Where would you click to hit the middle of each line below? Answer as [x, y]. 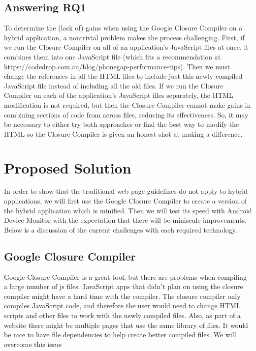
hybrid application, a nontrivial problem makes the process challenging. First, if [124, 37]
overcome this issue [33, 344]
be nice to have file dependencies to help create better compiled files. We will [120, 335]
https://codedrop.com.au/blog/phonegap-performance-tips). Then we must [117, 66]
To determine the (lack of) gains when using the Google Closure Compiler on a [123, 28]
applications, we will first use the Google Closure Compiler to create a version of [126, 201]
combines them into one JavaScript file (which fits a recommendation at [112, 56]
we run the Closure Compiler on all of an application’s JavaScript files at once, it [126, 47]
